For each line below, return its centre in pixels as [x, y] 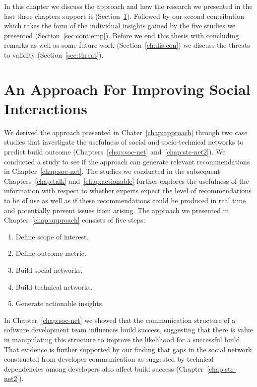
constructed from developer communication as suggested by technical [109, 359]
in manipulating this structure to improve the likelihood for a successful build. [123, 339]
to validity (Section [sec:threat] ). [54, 54]
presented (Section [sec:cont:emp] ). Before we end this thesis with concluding [122, 35]
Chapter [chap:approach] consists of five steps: [75, 220]
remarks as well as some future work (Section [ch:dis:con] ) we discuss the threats [127, 45]
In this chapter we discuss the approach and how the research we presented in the [128, 6]
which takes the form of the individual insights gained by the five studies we [120, 26]
